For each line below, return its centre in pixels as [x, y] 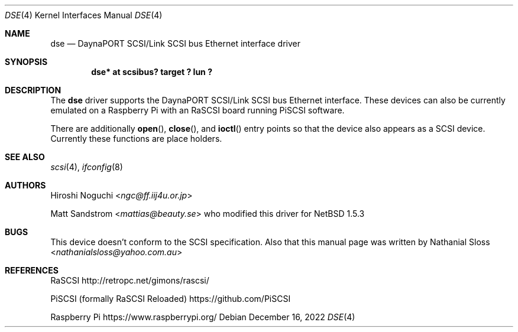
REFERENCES [32, 270]
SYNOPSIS [26, 62]
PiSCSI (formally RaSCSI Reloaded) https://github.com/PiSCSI [171, 299]
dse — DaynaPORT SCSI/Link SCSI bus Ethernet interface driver [175, 43]
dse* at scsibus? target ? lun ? [152, 72]
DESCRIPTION [33, 90]
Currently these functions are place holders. [136, 139]
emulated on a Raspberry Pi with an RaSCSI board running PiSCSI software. [198, 110]
